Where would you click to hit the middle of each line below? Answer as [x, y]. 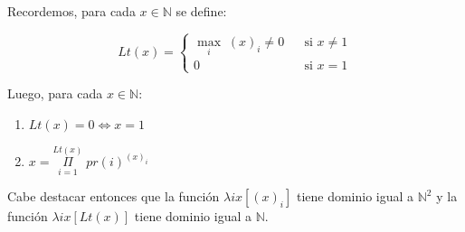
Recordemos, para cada [71, 11]
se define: [201, 11]
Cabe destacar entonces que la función [114, 196]
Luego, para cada [55, 93]
